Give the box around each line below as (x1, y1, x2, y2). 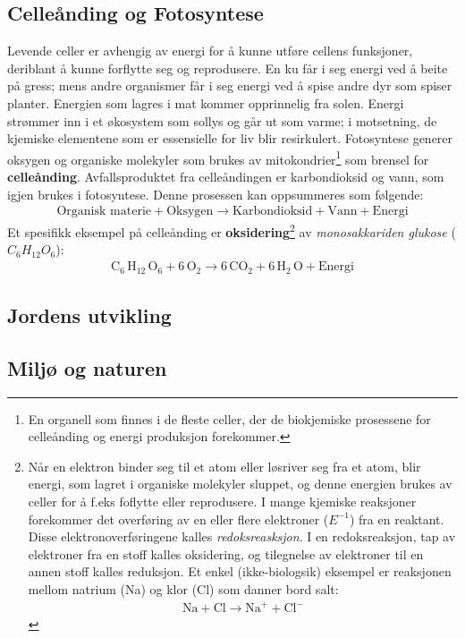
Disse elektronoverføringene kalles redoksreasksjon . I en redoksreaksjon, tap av (28, 527, 456, 546)
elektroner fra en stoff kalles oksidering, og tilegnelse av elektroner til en (28, 544, 424, 563)
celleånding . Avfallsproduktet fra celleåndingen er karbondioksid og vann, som (7, 167, 444, 186)
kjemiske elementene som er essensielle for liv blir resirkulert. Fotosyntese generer (7, 129, 453, 148)
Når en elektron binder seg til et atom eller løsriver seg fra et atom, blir (28, 456, 421, 475)
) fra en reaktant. (349, 509, 444, 528)
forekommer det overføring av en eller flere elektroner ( (28, 509, 329, 528)
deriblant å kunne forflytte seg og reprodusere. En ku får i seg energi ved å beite (7, 58, 448, 77)
